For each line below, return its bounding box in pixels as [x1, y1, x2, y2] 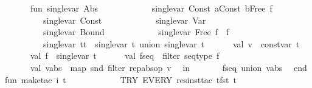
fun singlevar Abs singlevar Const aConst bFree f [30, 2, 272, 14]
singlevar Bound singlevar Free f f [43, 25, 229, 38]
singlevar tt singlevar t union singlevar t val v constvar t [43, 37, 300, 50]
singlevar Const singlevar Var [43, 13, 206, 26]
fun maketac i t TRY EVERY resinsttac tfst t [5, 73, 237, 86]
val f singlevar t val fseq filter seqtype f [30, 49, 220, 62]
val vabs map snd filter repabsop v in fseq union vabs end [30, 61, 307, 73]
